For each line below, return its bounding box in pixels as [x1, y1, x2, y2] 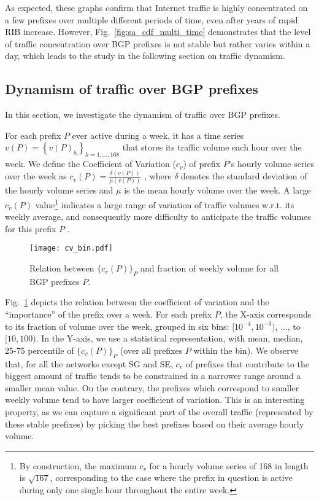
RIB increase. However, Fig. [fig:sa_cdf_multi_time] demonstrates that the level [5, 25, 311, 38]
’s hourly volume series [228, 157, 314, 170]
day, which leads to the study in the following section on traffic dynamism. [5, 49, 285, 62]
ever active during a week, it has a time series [72, 128, 244, 141]
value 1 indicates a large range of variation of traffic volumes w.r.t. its [35, 196, 294, 211]
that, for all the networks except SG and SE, [5, 357, 173, 370]
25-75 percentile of [5, 343, 74, 356]
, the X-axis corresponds [220, 308, 312, 321]
